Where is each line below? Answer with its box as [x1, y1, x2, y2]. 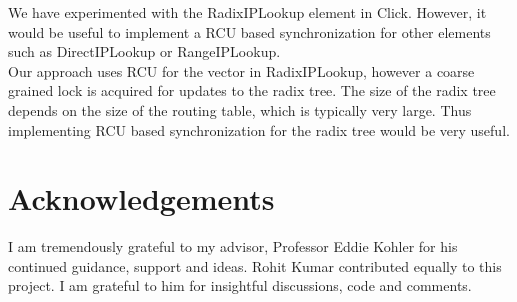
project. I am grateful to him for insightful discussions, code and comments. [8, 275, 472, 296]
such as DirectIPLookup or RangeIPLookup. [8, 41, 281, 62]
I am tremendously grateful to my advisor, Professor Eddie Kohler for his [8, 236, 458, 257]
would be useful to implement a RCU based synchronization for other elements [8, 21, 491, 42]
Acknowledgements [8, 178, 275, 219]
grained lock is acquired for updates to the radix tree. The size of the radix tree [8, 80, 496, 101]
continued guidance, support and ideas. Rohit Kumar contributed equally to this [8, 255, 502, 276]
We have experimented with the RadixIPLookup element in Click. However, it [8, 2, 487, 22]
